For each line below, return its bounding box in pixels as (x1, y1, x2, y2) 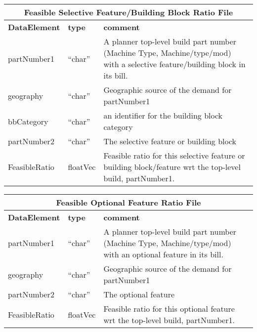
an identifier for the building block (103, 110, 223, 121)
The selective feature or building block (103, 135, 237, 147)
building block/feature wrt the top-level (103, 161, 241, 172)
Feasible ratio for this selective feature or (103, 150, 245, 161)
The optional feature (103, 289, 175, 300)
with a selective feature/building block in (103, 58, 246, 70)
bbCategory (8, 115, 48, 127)
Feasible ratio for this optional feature (103, 303, 235, 314)
